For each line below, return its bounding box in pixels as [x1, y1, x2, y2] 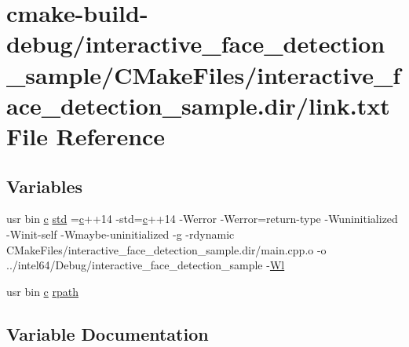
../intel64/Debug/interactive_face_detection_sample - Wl [6, 257, 285, 273]
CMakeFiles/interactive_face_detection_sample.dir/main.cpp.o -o [6, 241, 327, 258]
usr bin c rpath [6, 283, 79, 299]
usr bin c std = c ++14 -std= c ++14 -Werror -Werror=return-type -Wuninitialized [6, 210, 398, 227]
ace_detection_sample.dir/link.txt [6, 89, 390, 121]
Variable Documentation [6, 321, 209, 345]
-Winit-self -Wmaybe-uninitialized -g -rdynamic [6, 225, 235, 242]
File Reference [6, 119, 166, 152]
